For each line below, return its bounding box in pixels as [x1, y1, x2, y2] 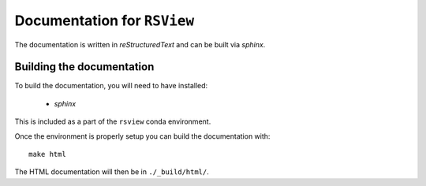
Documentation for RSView [14, 12, 195, 29]
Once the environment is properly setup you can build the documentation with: [14, 131, 271, 141]
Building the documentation [14, 60, 155, 74]
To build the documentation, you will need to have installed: [14, 81, 208, 91]
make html [28, 150, 66, 159]
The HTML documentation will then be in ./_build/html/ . [14, 167, 209, 177]
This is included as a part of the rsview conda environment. [14, 117, 211, 126]
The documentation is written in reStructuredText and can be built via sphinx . [14, 39, 266, 49]
